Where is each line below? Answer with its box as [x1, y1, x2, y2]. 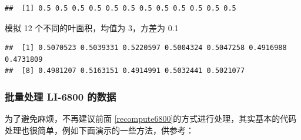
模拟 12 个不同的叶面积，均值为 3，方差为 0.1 [5, 21, 179, 34]
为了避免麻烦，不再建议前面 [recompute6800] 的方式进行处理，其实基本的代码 [5, 112, 297, 125]
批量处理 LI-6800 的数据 [5, 89, 116, 104]
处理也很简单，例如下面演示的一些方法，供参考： [5, 124, 194, 136]
